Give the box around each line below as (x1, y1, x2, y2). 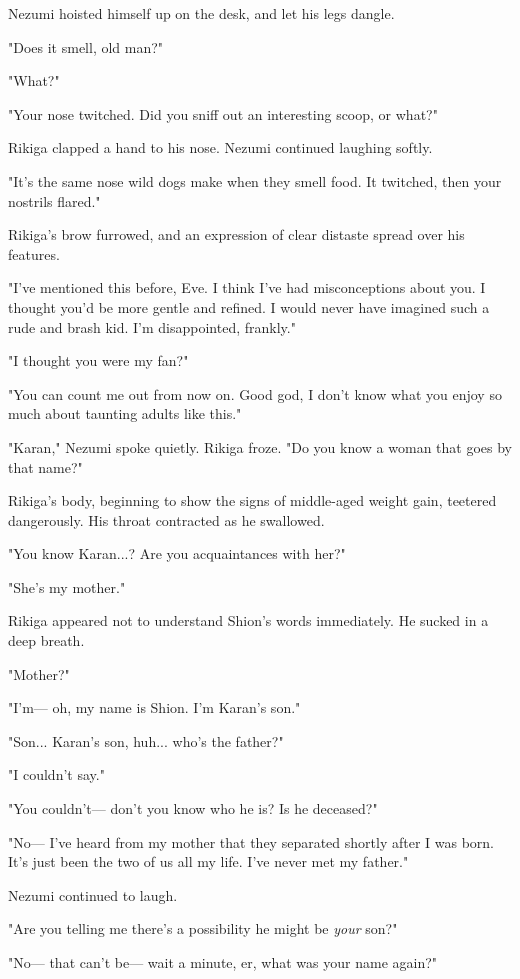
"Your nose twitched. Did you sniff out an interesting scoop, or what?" (8, 103, 438, 124)
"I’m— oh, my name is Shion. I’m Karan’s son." (8, 697, 301, 718)
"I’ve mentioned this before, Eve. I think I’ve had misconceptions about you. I (8, 277, 486, 298)
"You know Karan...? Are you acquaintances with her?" (8, 543, 346, 564)
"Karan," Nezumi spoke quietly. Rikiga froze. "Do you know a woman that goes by (8, 436, 512, 457)
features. (8, 243, 60, 264)
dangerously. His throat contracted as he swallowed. (8, 509, 325, 530)
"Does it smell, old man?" (8, 36, 164, 57)
